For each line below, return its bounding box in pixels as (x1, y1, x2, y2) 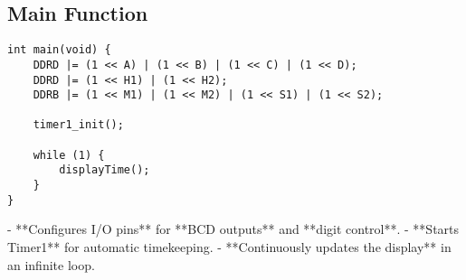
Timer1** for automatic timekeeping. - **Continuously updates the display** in (7, 238, 452, 257)
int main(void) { (7, 43, 111, 57)
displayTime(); (59, 163, 150, 177)
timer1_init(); (33, 118, 124, 132)
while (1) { (33, 148, 105, 162)
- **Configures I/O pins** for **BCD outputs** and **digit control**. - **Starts (7, 219, 460, 238)
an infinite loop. (7, 255, 95, 274)
